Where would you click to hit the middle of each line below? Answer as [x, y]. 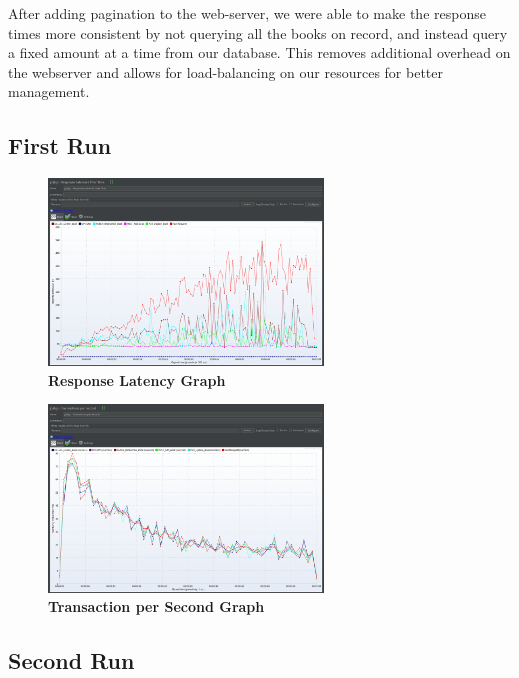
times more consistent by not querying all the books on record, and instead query [258, 32]
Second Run [71, 660]
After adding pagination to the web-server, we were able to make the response [247, 13]
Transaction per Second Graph [156, 606]
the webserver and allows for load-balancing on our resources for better [226, 71]
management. [49, 91]
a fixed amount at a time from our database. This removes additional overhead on [259, 52]
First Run [60, 145]
